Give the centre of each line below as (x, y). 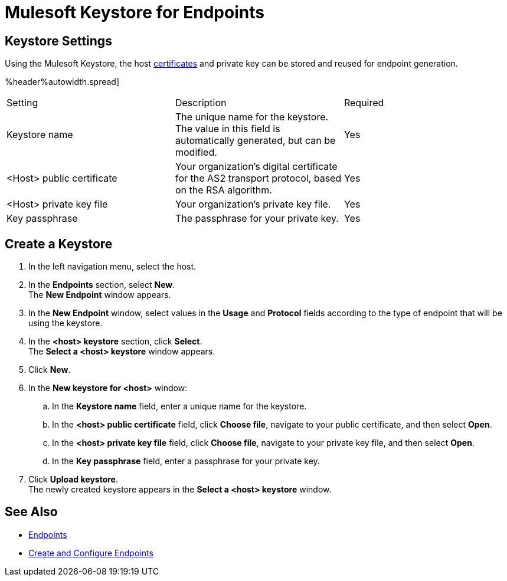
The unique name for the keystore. (252, 117)
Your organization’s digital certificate (256, 167)
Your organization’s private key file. (253, 204)
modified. (196, 152)
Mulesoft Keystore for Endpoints (135, 12)
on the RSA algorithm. (223, 190)
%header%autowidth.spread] (62, 82)
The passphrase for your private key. (257, 219)
